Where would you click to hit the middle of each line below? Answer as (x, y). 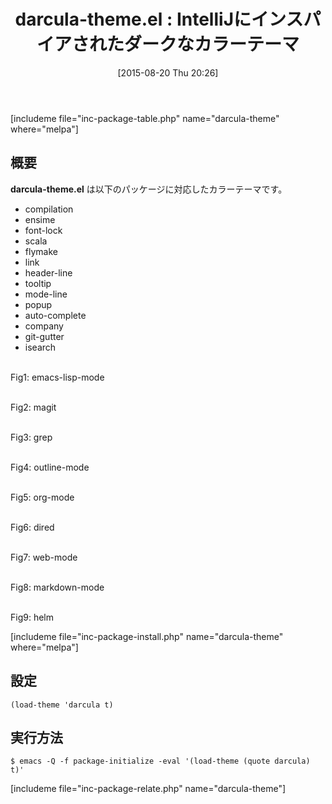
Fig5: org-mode (42, 497)
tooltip (38, 283)
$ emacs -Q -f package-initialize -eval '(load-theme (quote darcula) (160, 761)
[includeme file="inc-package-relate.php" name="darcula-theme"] (148, 789)
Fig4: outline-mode (50, 467)
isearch (40, 347)
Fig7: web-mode (44, 557)
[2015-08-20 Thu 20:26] (168, 72)
